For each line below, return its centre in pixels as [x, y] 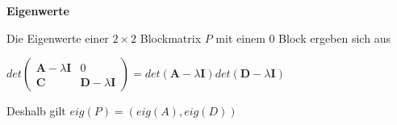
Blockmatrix [171, 37]
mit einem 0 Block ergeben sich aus [303, 37]
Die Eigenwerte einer [58, 37]
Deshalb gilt [36, 111]
